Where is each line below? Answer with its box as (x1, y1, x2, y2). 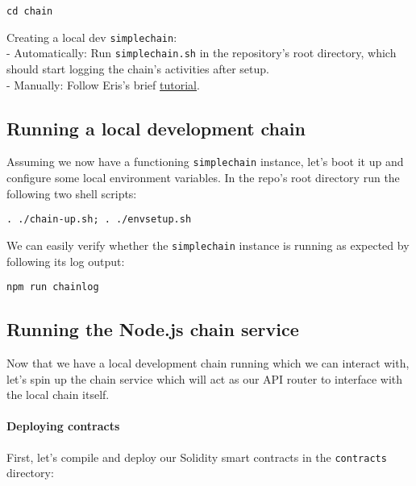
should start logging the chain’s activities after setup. (6, 60, 269, 77)
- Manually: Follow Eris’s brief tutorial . (6, 76, 200, 93)
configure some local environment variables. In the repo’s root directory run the (6, 169, 400, 186)
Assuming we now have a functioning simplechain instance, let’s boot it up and (6, 153, 404, 170)
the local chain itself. (6, 386, 110, 403)
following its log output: (6, 252, 125, 269)
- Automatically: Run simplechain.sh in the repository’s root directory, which (6, 44, 397, 61)
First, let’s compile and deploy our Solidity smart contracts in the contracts (6, 448, 387, 465)
